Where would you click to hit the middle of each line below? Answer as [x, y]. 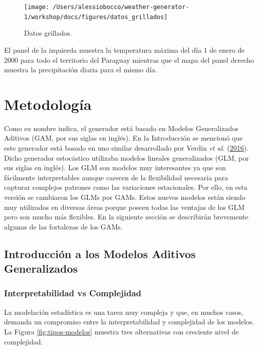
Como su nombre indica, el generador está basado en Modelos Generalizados [121, 128]
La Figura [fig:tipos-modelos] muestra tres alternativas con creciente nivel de [121, 331]
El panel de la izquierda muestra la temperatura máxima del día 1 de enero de [124, 49]
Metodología [48, 104]
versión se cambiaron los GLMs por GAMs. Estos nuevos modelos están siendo [125, 197]
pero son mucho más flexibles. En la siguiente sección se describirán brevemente [126, 217]
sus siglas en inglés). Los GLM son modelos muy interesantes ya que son [115, 167]
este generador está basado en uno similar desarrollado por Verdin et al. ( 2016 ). [126, 148]
